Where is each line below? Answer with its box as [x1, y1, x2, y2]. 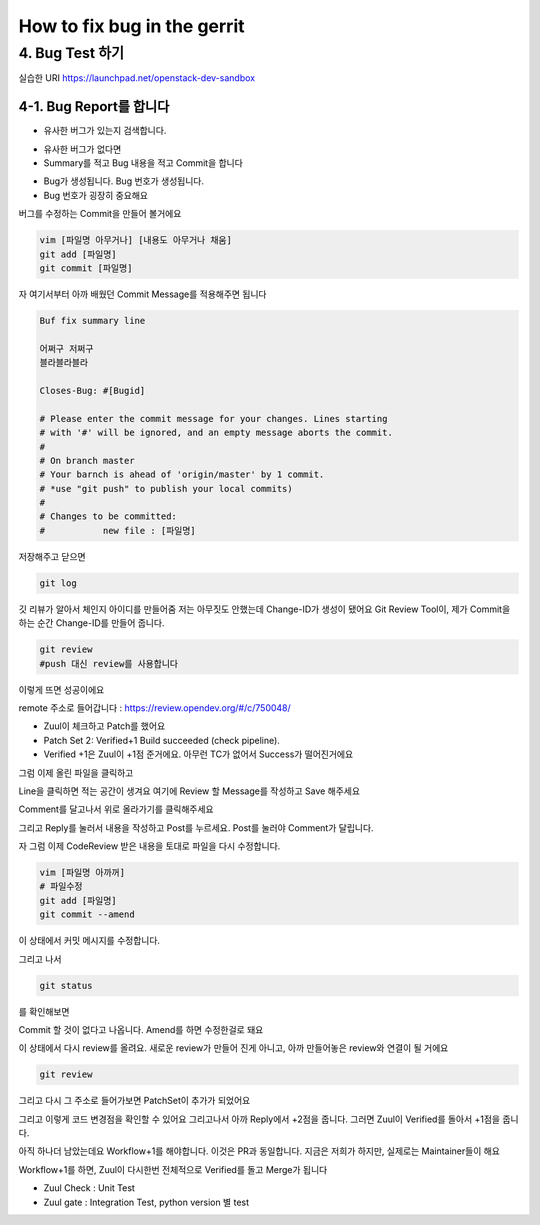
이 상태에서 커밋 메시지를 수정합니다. [18, 935, 160, 947]
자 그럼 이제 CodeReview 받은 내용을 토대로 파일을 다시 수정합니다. [18, 840, 281, 852]
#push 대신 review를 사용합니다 [39, 658, 179, 669]
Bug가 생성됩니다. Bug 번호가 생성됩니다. [43, 175, 205, 187]
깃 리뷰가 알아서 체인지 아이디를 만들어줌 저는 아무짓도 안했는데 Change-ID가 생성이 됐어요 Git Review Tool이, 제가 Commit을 [18, 603, 511, 615]
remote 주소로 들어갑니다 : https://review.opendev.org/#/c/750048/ [18, 701, 292, 714]
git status [39, 980, 93, 991]
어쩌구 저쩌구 [39, 343, 94, 354]
